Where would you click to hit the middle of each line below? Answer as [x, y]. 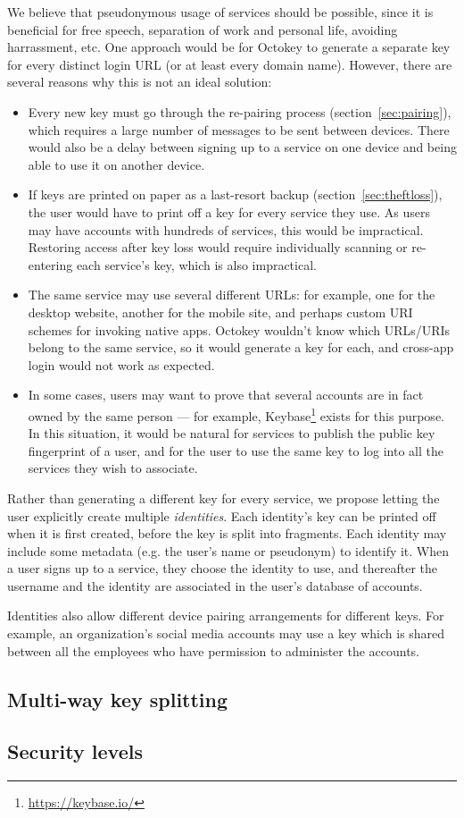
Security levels [75, 751]
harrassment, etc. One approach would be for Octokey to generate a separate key [229, 47]
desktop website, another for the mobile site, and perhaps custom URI [220, 312]
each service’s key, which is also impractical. [196, 264]
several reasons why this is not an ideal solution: [140, 82]
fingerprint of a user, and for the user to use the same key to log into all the [236, 450]
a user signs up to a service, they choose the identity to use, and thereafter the [223, 568]
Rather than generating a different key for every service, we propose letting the [224, 498]
